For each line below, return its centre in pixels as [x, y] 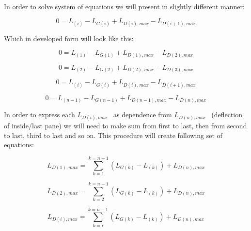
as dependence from [142, 115]
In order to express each [39, 115]
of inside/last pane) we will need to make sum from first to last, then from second [125, 126]
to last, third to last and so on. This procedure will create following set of [113, 135]
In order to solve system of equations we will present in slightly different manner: [124, 6]
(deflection [227, 115]
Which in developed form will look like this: [69, 38]
